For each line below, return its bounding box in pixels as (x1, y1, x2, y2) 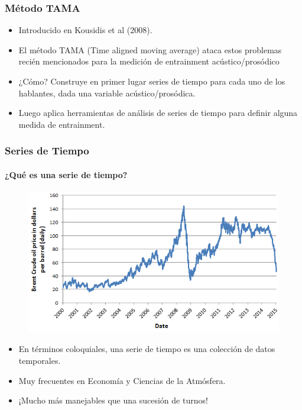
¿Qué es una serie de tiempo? (5, 168, 128, 180)
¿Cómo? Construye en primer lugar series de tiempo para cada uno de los (18, 75, 285, 87)
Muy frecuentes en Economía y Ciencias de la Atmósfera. (18, 374, 226, 386)
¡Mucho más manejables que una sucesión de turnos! (18, 394, 208, 406)
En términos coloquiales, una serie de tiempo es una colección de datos (18, 343, 275, 355)
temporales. (18, 354, 61, 367)
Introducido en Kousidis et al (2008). (18, 24, 152, 36)
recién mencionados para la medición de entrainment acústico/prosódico (18, 55, 280, 67)
